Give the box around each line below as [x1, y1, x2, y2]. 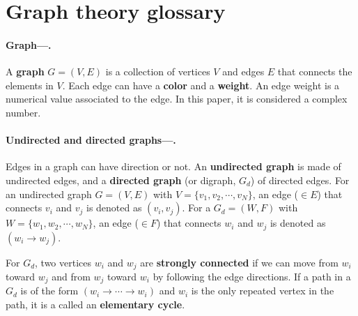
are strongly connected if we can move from [140, 255, 338, 269]
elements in [6, 77, 54, 92]
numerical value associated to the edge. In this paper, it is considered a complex [6, 91, 348, 106]
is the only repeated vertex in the [191, 283, 334, 298]
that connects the [277, 64, 352, 79]
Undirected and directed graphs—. [6, 133, 176, 147]
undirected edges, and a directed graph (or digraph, [6, 172, 236, 187]
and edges [222, 64, 265, 79]
